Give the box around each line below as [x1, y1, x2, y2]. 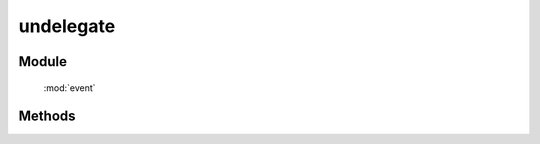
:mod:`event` [43, 81, 96, 94]
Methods [18, 108, 76, 125]
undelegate [18, 15, 116, 37]
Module [18, 53, 67, 70]
